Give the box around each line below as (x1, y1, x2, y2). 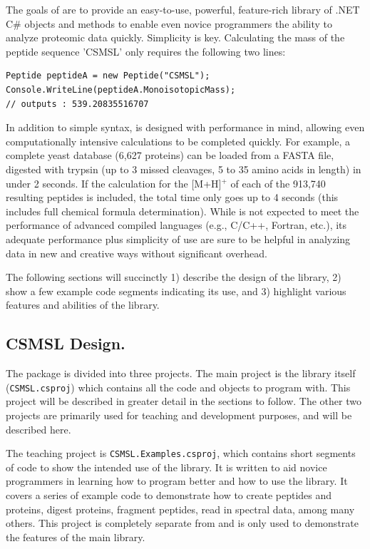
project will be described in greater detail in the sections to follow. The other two (6, 394, 361, 409)
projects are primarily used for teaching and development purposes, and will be (6, 407, 352, 422)
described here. (6, 421, 71, 436)
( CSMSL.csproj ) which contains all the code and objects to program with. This (6, 379, 351, 394)
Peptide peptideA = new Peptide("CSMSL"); (6, 71, 210, 81)
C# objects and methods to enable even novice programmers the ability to (6, 16, 333, 31)
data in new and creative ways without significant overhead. (6, 245, 267, 260)
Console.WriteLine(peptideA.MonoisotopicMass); (6, 84, 236, 95)
